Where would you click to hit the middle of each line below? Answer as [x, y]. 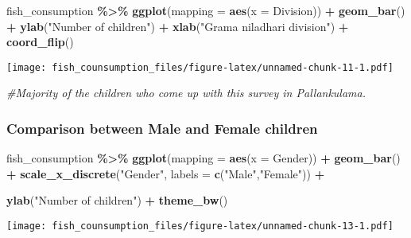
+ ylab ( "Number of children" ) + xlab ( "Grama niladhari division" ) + [178, 26]
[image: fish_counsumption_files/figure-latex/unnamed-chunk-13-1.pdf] [200, 226]
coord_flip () [40, 42]
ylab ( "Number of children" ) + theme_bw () [117, 200]
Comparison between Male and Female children [162, 128]
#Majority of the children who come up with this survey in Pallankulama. [186, 93]
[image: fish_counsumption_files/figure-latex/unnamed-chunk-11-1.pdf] [200, 67]
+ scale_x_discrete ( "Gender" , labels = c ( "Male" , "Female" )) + [166, 173]
